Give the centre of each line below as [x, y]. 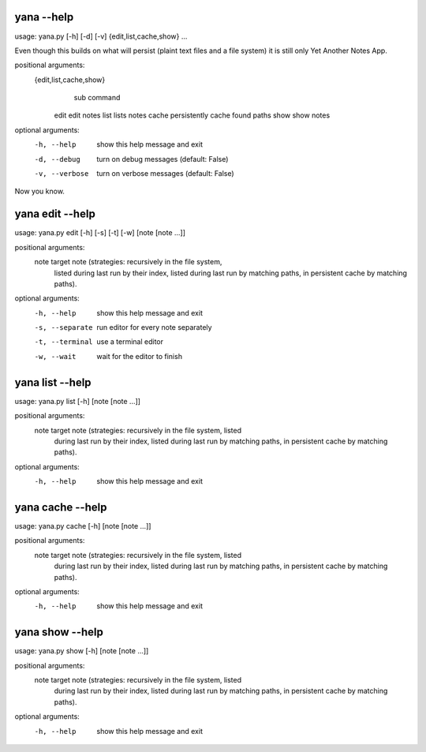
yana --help [44, 17]
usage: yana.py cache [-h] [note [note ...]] [83, 526]
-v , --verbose [62, 174]
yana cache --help [61, 507]
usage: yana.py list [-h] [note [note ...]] [78, 401]
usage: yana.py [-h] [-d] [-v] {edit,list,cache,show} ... [101, 36]
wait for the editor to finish [140, 356]
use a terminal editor [130, 342]
